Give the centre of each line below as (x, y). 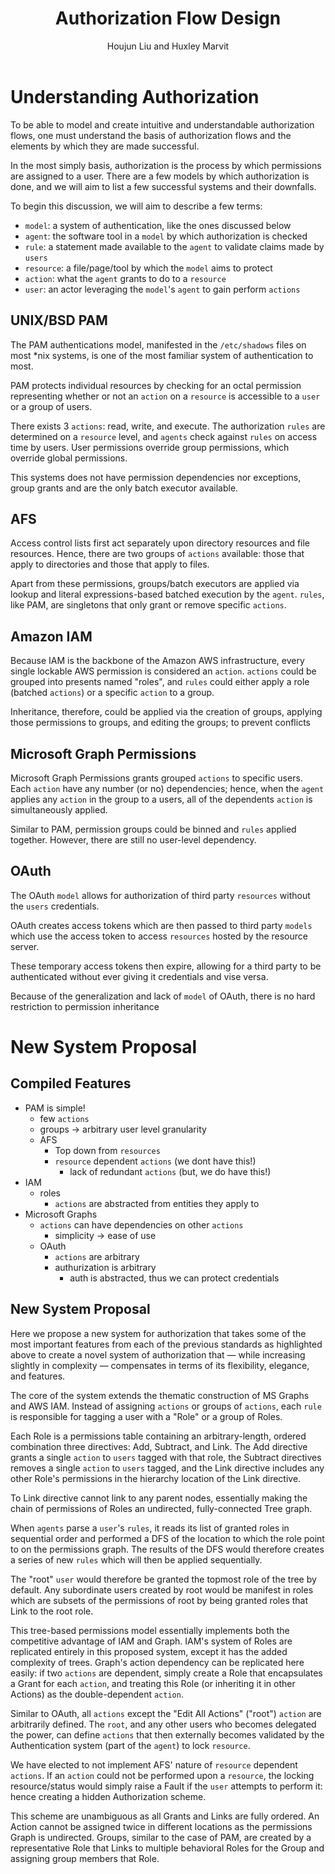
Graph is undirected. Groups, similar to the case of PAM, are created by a (161, 1837)
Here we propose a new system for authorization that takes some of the (158, 1333)
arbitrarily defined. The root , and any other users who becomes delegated (163, 1724)
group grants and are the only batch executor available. (124, 488)
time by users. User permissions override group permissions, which (150, 447)
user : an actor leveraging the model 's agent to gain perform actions (162, 289)
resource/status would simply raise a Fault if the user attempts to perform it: (166, 1786)
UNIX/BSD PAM (59, 320)
